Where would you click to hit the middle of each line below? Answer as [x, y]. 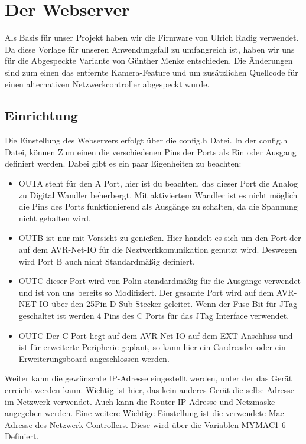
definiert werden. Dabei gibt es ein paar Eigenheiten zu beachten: [123, 163]
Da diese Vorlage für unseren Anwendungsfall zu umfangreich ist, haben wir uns [150, 49]
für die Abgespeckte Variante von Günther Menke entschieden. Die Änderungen [149, 61]
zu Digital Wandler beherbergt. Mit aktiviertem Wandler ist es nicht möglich [158, 195]
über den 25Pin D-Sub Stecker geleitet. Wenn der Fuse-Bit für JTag [174, 304]
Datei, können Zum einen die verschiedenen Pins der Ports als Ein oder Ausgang [151, 151]
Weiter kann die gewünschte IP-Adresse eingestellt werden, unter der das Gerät [149, 378]
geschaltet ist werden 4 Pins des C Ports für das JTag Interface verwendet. [154, 316]
